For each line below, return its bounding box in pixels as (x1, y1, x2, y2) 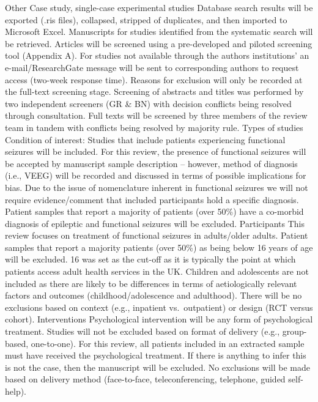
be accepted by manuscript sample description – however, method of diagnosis (5, 157, 298, 169)
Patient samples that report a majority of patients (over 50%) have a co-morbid (5, 205, 304, 218)
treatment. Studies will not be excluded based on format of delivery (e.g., (5, 325, 280, 338)
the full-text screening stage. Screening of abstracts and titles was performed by (5, 85, 304, 98)
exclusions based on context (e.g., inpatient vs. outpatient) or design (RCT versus (5, 300, 313, 313)
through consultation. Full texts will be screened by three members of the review (5, 109, 308, 122)
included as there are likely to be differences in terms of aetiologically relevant (5, 277, 297, 289)
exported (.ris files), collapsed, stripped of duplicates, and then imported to (5, 13, 287, 26)
